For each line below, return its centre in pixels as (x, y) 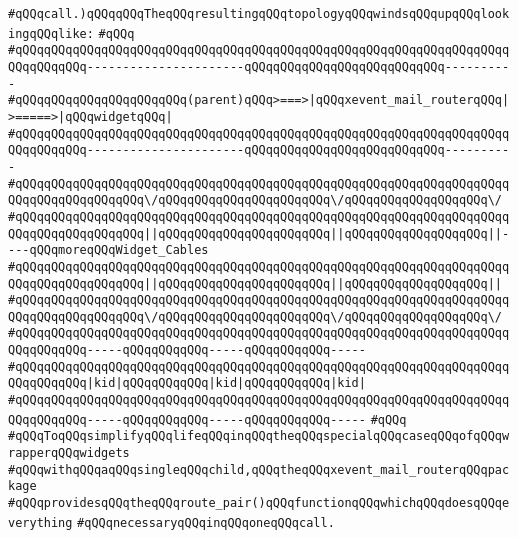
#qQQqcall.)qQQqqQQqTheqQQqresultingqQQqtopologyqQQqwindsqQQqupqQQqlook (259, 14)
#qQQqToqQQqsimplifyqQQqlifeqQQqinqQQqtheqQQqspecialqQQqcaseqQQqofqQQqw (259, 436)
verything (40, 522)
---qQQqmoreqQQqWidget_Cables (108, 250)
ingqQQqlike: (51, 33)
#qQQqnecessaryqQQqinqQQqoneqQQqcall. (206, 522)
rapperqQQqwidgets (69, 453)
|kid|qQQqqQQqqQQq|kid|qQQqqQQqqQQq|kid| (226, 383)
